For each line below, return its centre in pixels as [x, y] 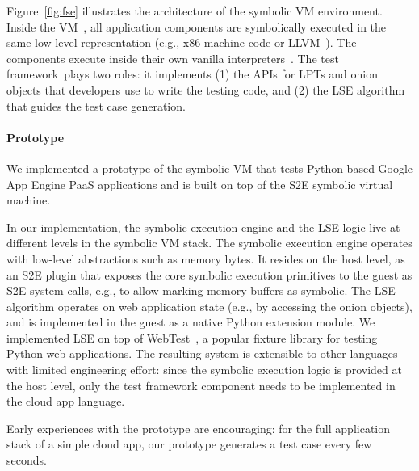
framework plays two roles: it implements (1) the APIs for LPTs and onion [192, 74]
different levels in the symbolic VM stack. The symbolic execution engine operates [209, 243]
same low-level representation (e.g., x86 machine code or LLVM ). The [182, 42]
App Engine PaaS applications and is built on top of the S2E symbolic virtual [200, 184]
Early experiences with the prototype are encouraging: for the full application [199, 428]
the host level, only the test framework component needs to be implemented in [201, 385]
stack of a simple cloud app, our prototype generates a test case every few [189, 444]
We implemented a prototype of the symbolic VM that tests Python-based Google [210, 168]
